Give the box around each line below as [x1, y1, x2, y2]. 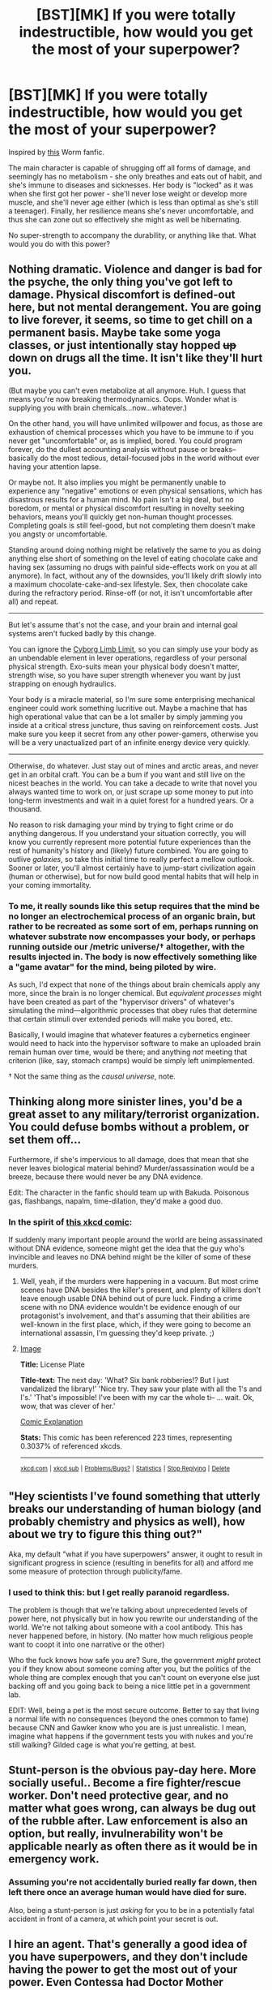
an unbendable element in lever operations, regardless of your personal [8, 653, 247, 662]
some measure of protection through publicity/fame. [8, 1566, 183, 1576]
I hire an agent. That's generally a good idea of [8, 1937, 248, 1951]
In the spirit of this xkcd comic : [8, 1216, 133, 1227]
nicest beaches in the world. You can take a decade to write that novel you [8, 777, 257, 788]
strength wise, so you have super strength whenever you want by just [8, 670, 241, 679]
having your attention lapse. [8, 461, 101, 472]
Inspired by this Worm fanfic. [8, 147, 105, 157]
